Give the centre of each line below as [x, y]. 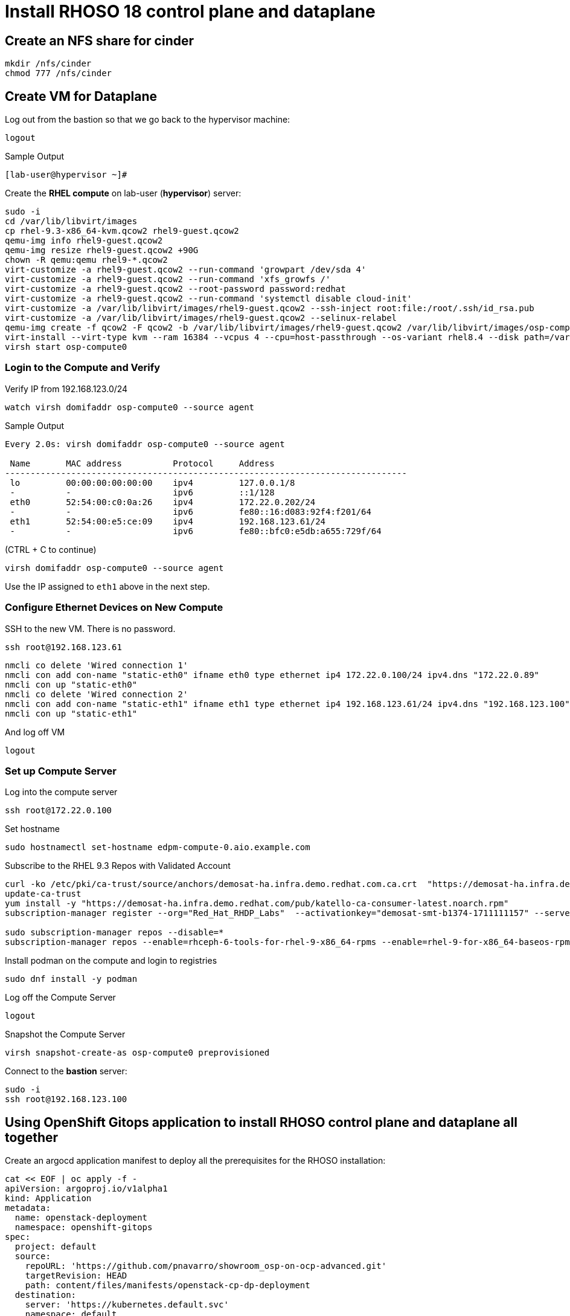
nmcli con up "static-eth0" [71, 684]
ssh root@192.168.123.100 [66, 1099]
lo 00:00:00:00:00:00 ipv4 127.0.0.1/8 [152, 482]
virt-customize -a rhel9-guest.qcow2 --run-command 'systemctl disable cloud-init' [209, 299]
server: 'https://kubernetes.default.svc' [127, 1305]
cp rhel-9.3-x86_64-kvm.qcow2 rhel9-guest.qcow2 [122, 231]
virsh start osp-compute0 [66, 347]
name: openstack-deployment [81, 1218]
